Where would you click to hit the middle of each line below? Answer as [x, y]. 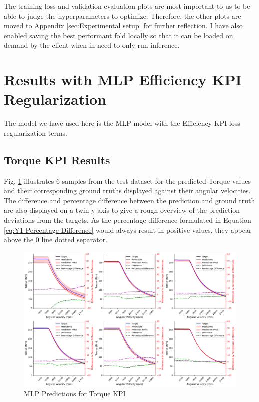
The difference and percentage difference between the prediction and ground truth [130, 200]
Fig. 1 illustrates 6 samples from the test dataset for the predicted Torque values [128, 181]
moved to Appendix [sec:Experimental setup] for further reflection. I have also [123, 26]
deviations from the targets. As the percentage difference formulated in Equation [128, 220]
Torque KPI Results [57, 160]
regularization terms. [36, 133]
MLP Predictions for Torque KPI [75, 394]
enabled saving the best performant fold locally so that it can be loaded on [119, 35]
